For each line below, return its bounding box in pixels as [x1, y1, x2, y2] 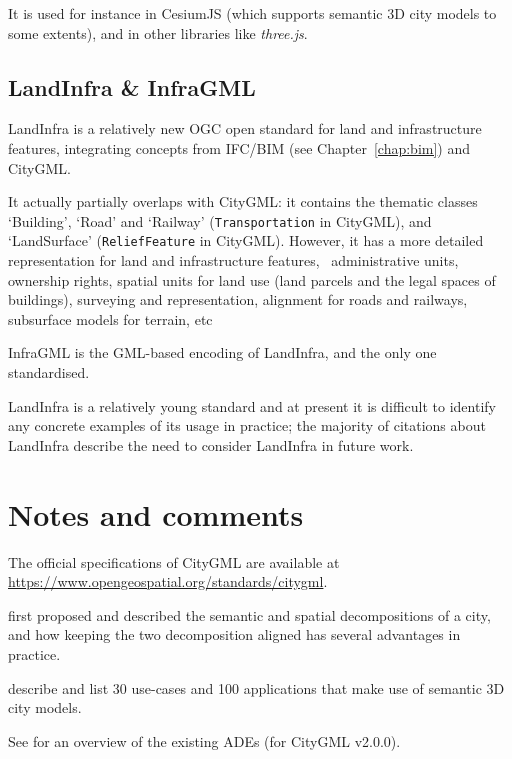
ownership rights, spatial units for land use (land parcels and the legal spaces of [8, 269, 496, 290]
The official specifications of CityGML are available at [8, 551, 340, 572]
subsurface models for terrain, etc [8, 308, 213, 329]
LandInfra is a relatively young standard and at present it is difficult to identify [8, 395, 496, 416]
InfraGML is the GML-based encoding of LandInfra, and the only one [8, 342, 437, 363]
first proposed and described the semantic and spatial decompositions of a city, [8, 604, 491, 625]
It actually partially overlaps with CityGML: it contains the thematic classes [8, 191, 478, 212]
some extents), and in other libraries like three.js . [8, 22, 308, 43]
